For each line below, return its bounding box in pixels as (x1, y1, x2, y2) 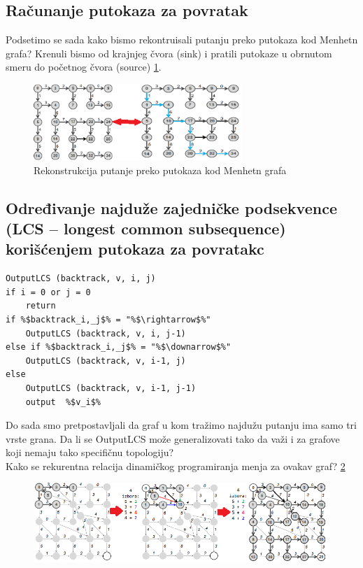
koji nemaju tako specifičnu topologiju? (6, 445, 174, 460)
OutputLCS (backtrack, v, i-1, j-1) (25, 383, 197, 393)
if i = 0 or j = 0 (6, 287, 91, 297)
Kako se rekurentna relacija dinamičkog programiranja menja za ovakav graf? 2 (6, 458, 346, 473)
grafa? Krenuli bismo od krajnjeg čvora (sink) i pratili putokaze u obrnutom (6, 45, 332, 60)
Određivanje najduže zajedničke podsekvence (6, 197, 337, 218)
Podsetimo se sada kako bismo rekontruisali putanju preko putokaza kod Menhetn (6, 32, 358, 47)
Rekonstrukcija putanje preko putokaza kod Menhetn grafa (34, 162, 287, 177)
